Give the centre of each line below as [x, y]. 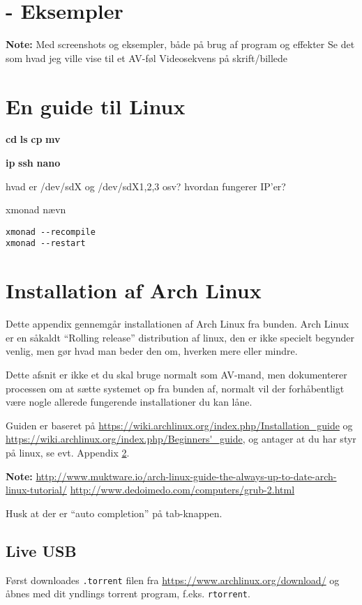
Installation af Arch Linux [134, 290]
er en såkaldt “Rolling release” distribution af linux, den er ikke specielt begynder [180, 337]
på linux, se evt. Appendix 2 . [68, 452]
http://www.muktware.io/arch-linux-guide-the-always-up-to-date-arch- [186, 476]
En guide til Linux [96, 106]
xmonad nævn [36, 209]
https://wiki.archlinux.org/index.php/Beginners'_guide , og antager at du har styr [181, 439]
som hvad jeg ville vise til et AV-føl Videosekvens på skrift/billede [147, 58]
